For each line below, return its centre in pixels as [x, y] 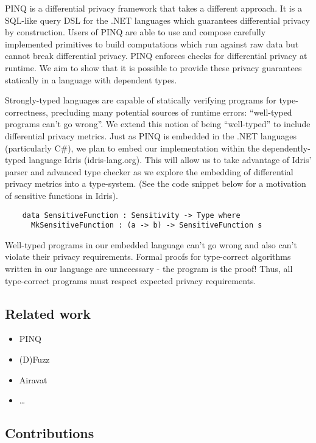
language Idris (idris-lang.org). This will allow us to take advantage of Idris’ [170, 160]
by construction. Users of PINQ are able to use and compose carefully [135, 32]
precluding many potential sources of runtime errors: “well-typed [171, 112]
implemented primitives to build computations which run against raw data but [152, 44]
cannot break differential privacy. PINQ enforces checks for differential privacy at [156, 56]
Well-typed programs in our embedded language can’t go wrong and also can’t [151, 244]
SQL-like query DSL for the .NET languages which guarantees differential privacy [157, 20]
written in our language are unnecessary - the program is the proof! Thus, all [149, 268]
